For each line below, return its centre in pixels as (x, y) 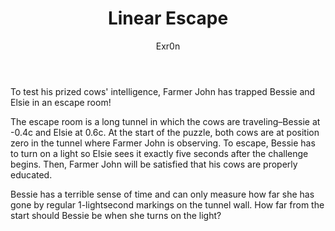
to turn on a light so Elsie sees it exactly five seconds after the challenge (159, 153)
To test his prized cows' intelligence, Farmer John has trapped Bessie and (163, 91)
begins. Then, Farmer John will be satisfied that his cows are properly (154, 164)
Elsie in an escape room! (61, 102)
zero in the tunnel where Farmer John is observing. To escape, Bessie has (163, 143)
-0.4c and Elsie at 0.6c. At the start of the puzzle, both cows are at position (165, 132)
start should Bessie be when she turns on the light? (116, 215)
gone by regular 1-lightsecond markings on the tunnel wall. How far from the (167, 204)
